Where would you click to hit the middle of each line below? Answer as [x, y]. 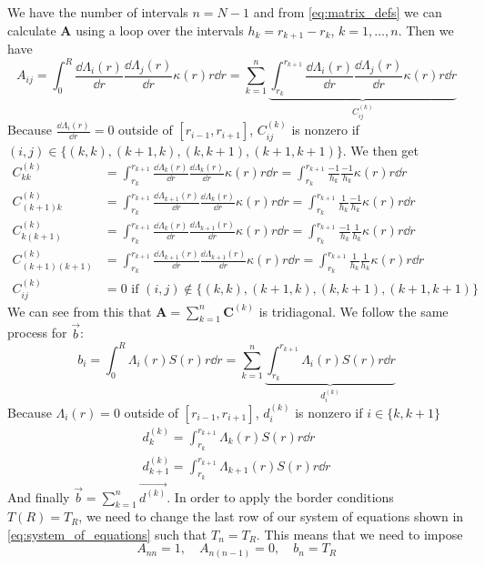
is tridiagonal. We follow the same [354, 311]
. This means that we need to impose [359, 534]
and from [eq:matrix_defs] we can [348, 12]
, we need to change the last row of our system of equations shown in [271, 516]
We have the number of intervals [98, 12]
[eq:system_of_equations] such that [107, 534]
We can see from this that [80, 311]
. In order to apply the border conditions [280, 496]
